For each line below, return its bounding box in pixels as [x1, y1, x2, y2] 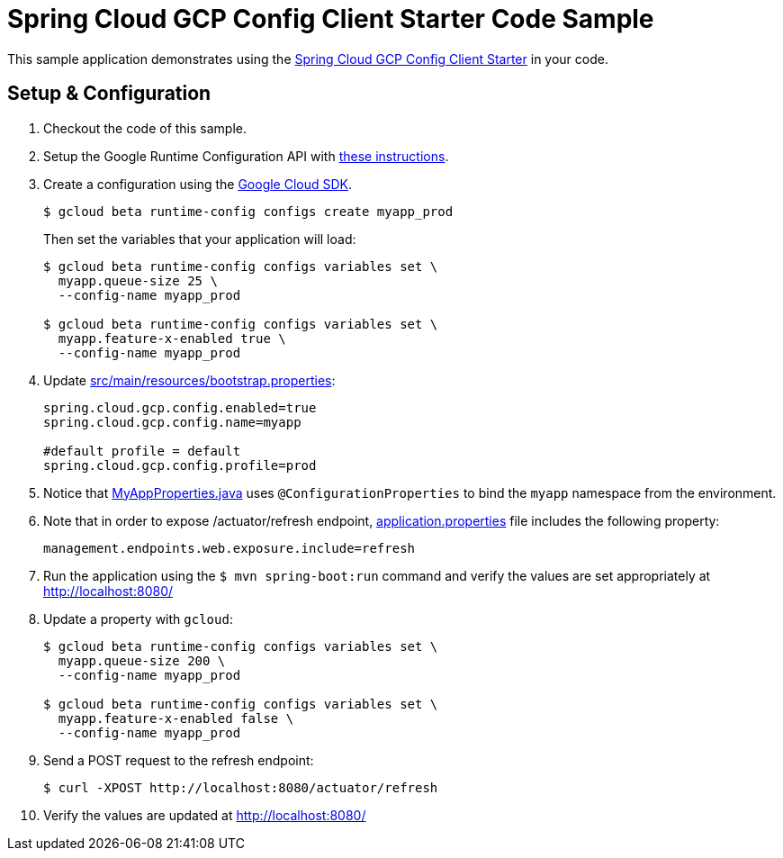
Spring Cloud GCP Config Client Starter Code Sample [7, 4, 654, 34]
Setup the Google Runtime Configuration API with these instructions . [43, 148, 449, 164]
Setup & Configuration [7, 82, 211, 105]
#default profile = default [43, 443, 241, 458]
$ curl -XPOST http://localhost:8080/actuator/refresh [43, 780, 438, 795]
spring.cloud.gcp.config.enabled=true [43, 400, 317, 415]
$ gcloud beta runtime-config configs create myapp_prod [43, 203, 454, 219]
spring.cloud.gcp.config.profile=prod [43, 457, 317, 473]
